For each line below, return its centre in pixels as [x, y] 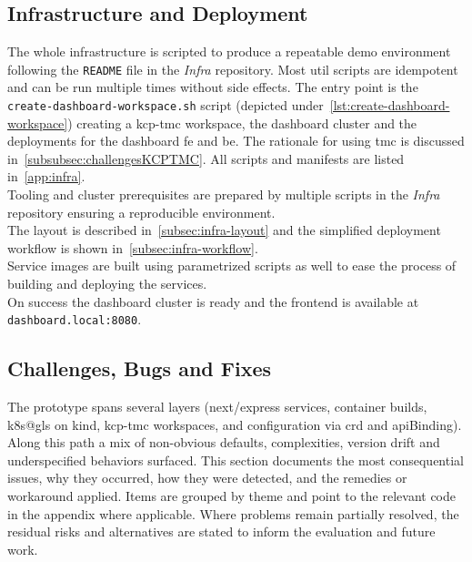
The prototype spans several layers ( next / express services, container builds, [217, 407]
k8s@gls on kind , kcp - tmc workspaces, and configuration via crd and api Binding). [235, 424]
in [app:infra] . [46, 176]
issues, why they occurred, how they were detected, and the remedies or [207, 478]
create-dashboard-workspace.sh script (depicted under [166, 105]
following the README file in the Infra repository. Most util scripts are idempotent [233, 69]
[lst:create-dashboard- [390, 105]
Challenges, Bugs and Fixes [140, 368]
